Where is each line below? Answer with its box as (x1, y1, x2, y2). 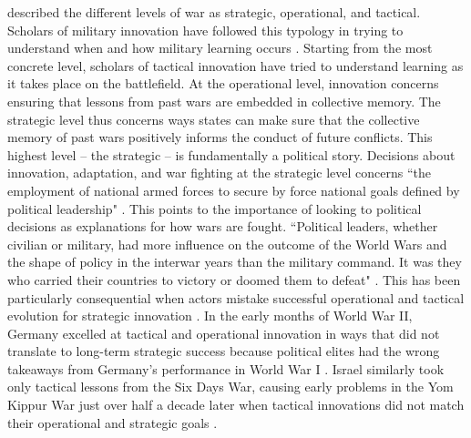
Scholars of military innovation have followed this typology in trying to (7, 20, 404, 39)
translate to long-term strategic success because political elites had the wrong (7, 341, 440, 361)
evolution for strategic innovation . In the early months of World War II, (7, 306, 413, 325)
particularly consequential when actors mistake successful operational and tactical (7, 288, 465, 307)
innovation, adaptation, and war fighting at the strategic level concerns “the (7, 163, 432, 182)
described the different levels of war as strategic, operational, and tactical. (7, 3, 421, 21)
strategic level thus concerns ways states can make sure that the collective (7, 109, 420, 128)
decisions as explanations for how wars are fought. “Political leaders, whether (7, 217, 438, 236)
